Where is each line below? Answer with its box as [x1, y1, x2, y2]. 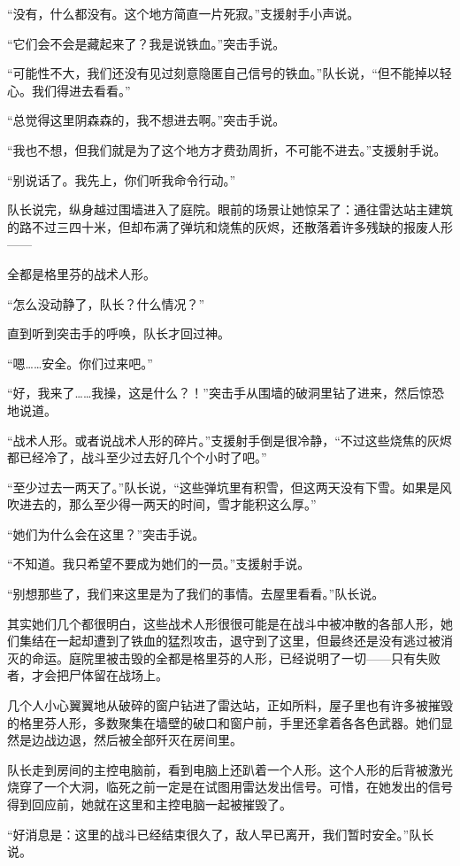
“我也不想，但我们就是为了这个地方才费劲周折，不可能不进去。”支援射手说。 [7, 140, 447, 159]
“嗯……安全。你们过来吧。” [7, 353, 153, 372]
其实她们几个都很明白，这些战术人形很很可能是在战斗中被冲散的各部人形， [7, 614, 441, 632]
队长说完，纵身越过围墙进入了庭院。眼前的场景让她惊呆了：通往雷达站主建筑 [7, 200, 453, 219]
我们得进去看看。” [31, 81, 131, 99]
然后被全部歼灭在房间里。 [93, 731, 242, 749]
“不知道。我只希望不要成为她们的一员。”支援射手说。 [7, 554, 310, 573]
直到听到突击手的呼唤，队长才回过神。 [7, 324, 230, 343]
